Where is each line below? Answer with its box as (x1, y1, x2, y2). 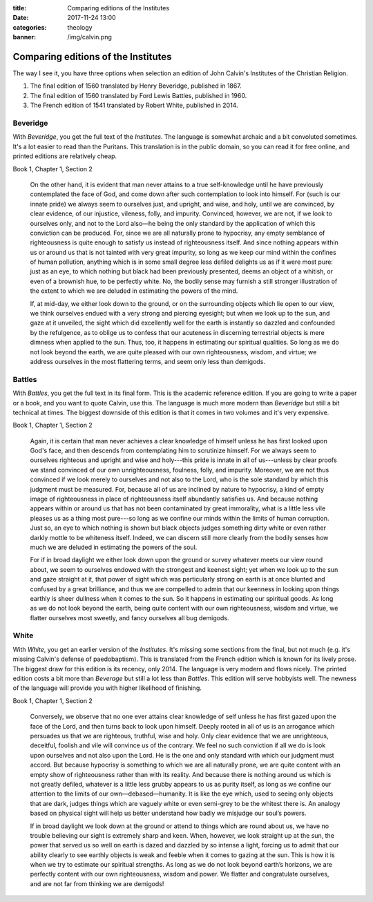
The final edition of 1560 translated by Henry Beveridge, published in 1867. (30, 81, 242, 90)
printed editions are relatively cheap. (12, 152, 117, 160)
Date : (12, 14, 29, 22)
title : (12, 4, 27, 12)
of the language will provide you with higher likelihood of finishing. (12, 684, 202, 692)
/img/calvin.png (67, 33, 112, 41)
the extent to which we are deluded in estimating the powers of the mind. (30, 287, 238, 295)
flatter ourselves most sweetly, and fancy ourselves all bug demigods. (30, 613, 229, 622)
